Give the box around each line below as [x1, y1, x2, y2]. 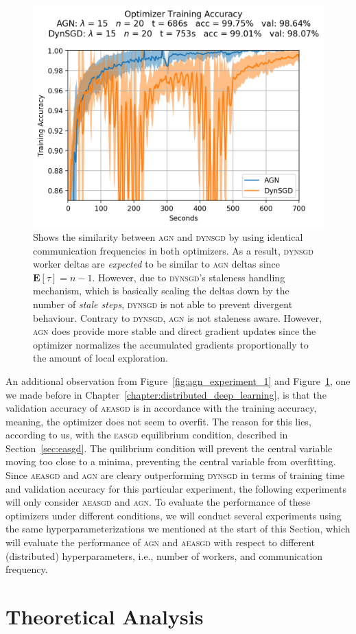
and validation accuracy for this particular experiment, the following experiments [5, 481, 347, 495]
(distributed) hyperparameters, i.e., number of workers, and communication [5, 548, 323, 563]
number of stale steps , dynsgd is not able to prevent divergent [33, 296, 293, 311]
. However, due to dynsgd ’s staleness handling [92, 270, 285, 284]
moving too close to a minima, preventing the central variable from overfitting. [5, 454, 336, 469]
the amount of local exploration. [33, 351, 168, 365]
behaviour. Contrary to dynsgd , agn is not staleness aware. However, [33, 310, 322, 325]
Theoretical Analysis [5, 602, 204, 630]
